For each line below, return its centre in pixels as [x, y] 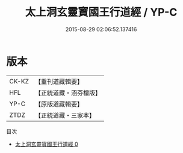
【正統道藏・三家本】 [65, 115]
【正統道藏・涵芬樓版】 [68, 92]
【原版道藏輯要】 [59, 104]
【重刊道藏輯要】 [59, 82]
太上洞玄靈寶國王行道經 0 [46, 144]
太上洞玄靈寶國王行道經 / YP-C [101, 12]
